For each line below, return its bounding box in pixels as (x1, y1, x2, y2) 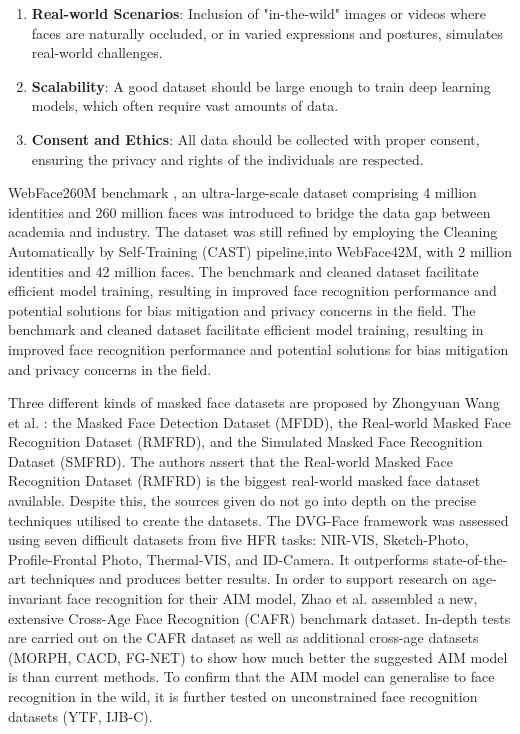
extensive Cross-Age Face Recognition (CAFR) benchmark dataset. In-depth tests (8, 607, 511, 628)
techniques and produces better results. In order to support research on (30, 568, 468, 589)
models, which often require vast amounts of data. (31, 95, 339, 116)
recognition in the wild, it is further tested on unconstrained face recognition (8, 686, 478, 706)
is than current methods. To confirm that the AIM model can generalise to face (8, 666, 495, 687)
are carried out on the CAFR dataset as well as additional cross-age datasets (8, 627, 479, 648)
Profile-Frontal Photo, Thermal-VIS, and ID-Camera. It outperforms (8, 548, 429, 569)
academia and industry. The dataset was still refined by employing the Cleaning (8, 221, 498, 242)
